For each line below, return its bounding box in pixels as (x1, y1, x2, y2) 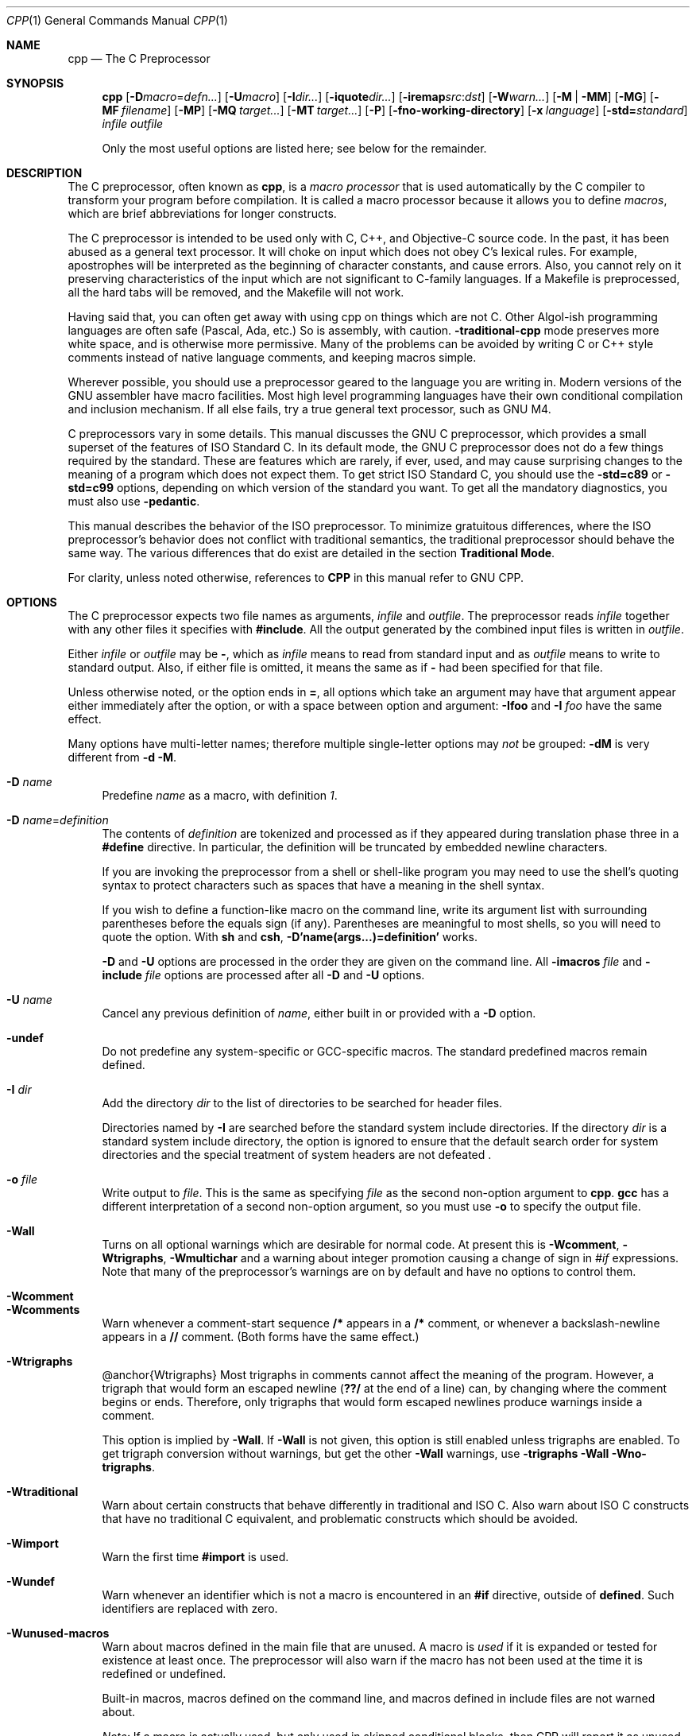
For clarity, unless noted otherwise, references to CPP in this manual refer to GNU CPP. (68, 571, 524, 584)
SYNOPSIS (6, 76, 64, 90)
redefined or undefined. (102, 1667, 226, 1680)
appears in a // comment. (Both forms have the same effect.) (102, 1330, 420, 1343)
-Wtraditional (6, 1485, 79, 1498)
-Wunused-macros (6, 1626, 110, 1640)
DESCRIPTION (6, 166, 83, 180)
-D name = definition (6, 813, 109, 827)
